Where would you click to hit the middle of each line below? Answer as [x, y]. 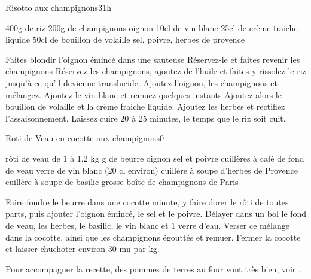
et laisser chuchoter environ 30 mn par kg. [83, 249]
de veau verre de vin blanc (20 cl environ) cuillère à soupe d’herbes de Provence [152, 170]
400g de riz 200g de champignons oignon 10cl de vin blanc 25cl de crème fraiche [152, 27]
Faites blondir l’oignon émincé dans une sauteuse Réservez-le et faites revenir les [153, 59]
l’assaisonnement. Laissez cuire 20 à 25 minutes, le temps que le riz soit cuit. [146, 118]
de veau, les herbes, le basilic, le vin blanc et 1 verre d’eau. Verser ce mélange [147, 225]
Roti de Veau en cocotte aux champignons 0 [85, 138]
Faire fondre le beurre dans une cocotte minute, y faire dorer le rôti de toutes [147, 201]
